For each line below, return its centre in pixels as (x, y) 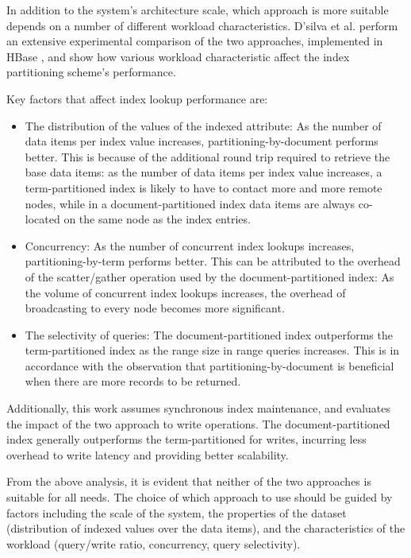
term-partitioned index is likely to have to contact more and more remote (204, 187)
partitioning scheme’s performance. (91, 72)
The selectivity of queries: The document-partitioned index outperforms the (209, 334)
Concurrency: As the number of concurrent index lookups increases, (190, 245)
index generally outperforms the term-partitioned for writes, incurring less (186, 439)
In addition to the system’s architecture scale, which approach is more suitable (198, 10)
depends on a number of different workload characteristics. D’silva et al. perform (202, 25)
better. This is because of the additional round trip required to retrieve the (207, 156)
